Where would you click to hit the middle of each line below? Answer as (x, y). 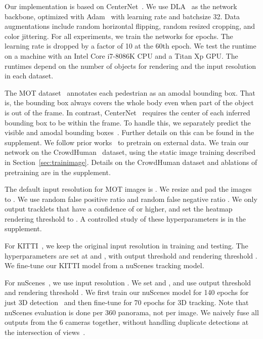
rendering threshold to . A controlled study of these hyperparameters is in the (125, 218)
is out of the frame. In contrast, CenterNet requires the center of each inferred (127, 112)
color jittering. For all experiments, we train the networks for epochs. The (119, 36)
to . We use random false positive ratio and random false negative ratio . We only (131, 199)
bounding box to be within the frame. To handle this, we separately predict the (128, 122)
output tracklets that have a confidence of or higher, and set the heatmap (119, 209)
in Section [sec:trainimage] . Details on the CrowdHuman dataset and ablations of (131, 162)
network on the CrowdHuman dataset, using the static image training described (130, 152)
